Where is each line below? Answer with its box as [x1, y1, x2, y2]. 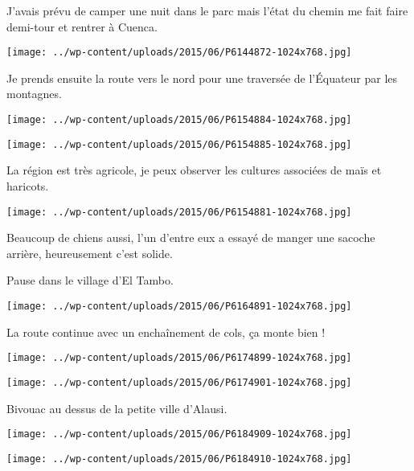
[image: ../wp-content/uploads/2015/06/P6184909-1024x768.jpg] [6, 428, 352, 440]
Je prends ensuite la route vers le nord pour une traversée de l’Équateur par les [6, 69, 398, 86]
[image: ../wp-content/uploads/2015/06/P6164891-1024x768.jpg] [6, 300, 352, 312]
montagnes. [6, 85, 62, 102]
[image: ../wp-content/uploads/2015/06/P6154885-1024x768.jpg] [6, 138, 352, 150]
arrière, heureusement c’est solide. [6, 244, 173, 261]
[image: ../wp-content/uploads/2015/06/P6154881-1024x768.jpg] [6, 206, 352, 218]
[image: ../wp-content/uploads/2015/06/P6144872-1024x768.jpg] [6, 47, 352, 59]
